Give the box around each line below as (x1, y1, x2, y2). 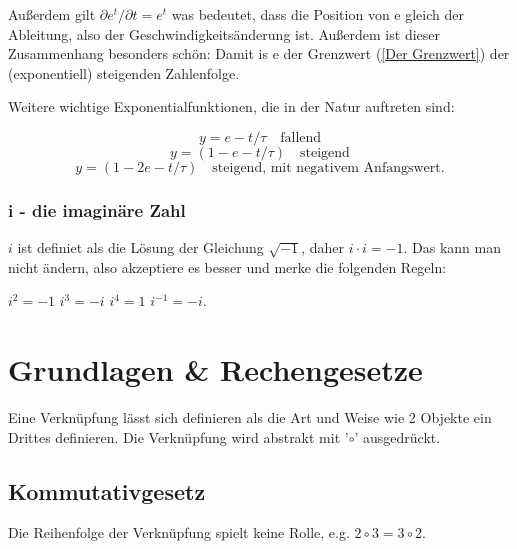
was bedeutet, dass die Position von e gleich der (171, 4, 464, 24)
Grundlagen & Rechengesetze (8, 349, 423, 390)
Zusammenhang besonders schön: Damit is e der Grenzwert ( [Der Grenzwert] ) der (8, 43, 510, 64)
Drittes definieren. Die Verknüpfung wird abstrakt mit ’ (8, 426, 349, 447)
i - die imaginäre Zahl (8, 197, 186, 222)
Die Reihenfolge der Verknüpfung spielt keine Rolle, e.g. (8, 522, 350, 543)
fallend (280, 130, 322, 145)
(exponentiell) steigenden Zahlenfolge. (8, 62, 240, 83)
